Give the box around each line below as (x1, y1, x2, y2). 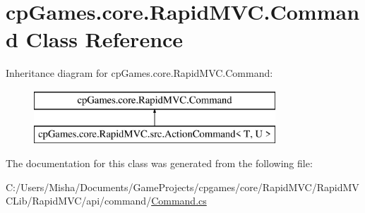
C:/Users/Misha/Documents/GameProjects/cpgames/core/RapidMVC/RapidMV (6, 179, 359, 194)
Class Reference (25, 25, 184, 54)
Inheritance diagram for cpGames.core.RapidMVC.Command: (6, 66, 273, 80)
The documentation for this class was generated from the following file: (6, 156, 313, 171)
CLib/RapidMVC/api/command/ (6, 193, 152, 208)
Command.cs (151, 193, 207, 208)
